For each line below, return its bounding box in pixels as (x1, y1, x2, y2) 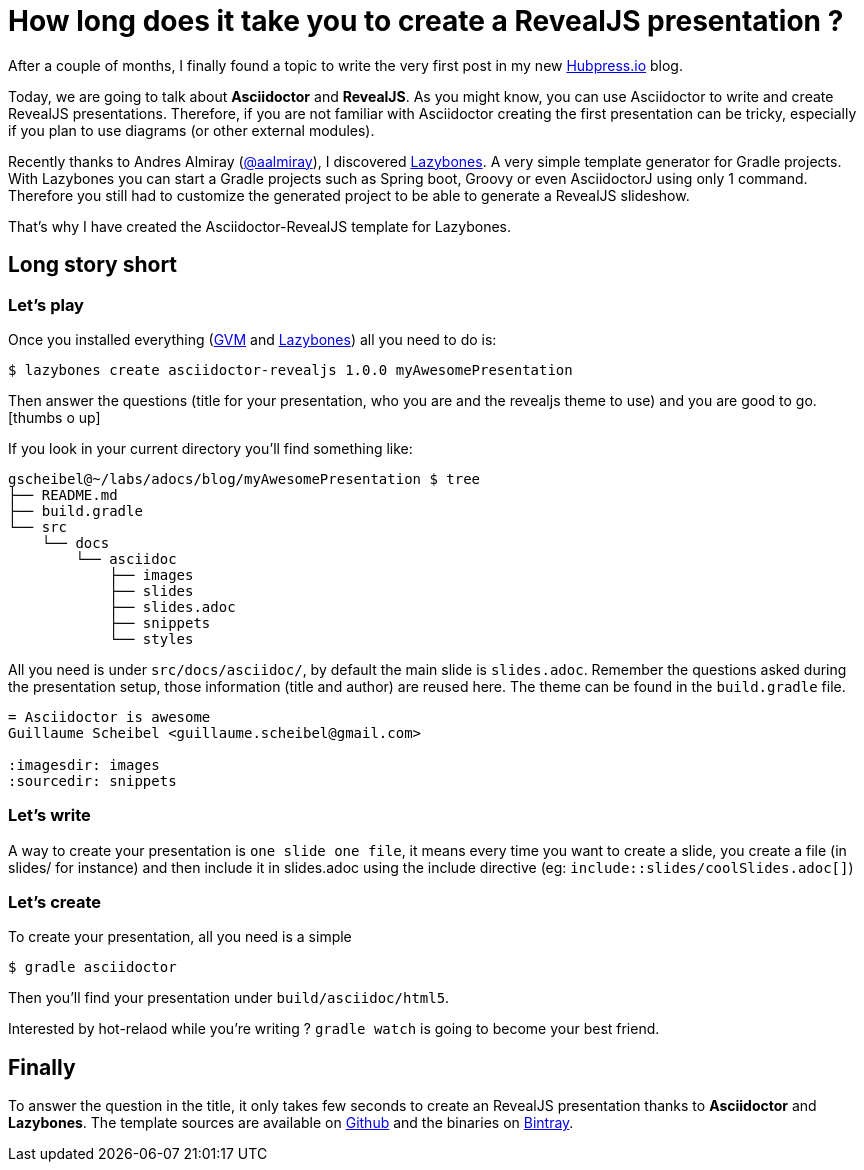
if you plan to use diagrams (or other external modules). (8, 121, 375, 139)
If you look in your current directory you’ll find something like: (8, 439, 413, 457)
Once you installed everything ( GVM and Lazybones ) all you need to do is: (8, 330, 497, 348)
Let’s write (8, 805, 91, 826)
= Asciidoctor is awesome (8, 708, 211, 725)
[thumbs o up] (8, 408, 101, 426)
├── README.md (8, 486, 118, 503)
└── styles (109, 630, 194, 647)
